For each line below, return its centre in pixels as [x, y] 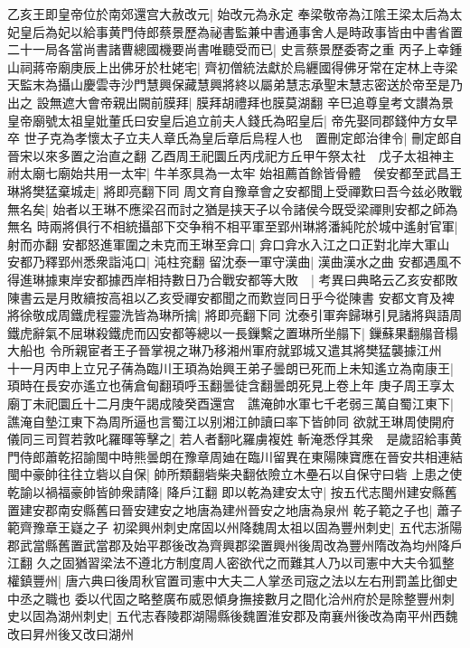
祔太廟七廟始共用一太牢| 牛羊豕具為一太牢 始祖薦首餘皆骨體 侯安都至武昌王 [235, 173]
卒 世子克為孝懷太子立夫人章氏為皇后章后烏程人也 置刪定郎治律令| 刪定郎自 [235, 138]
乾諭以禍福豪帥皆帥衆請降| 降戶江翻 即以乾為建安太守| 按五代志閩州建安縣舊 [232, 492]
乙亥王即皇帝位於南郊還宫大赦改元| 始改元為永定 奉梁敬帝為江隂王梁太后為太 [235, 14]
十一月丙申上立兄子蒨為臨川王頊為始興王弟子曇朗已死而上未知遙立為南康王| [230, 367]
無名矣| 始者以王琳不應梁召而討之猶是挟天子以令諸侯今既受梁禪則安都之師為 [233, 208]
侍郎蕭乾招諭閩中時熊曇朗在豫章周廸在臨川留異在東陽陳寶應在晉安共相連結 [241, 456]
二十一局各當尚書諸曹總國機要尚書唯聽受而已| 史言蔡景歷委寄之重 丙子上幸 [229, 49]
